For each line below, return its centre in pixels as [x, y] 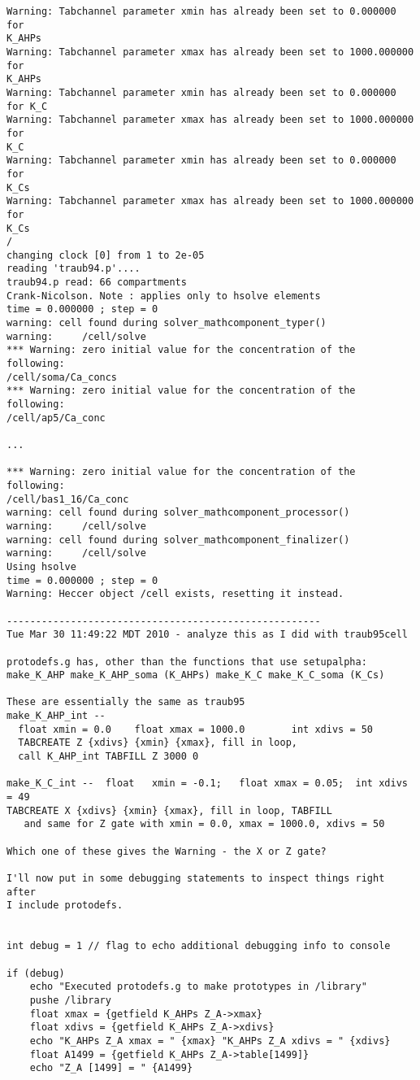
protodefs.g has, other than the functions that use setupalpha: [187, 662]
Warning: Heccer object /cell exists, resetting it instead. [175, 594]
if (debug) [36, 973]
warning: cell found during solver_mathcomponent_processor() [178, 513]
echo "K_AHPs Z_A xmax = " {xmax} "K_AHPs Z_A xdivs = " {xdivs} [210, 1041]
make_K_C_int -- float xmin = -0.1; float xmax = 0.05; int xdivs [207, 784]
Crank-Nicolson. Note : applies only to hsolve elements [164, 296]
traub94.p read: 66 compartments [97, 283]
